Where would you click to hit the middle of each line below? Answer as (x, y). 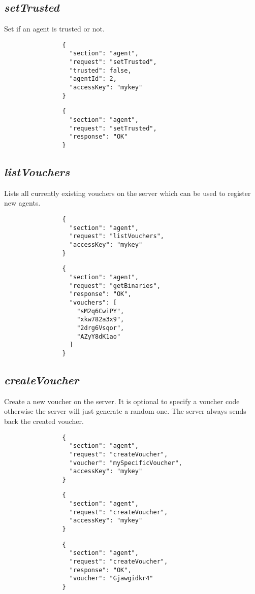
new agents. (22, 203)
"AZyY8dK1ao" (99, 336)
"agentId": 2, (93, 79)
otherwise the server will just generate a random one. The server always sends (125, 411)
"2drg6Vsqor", (101, 328)
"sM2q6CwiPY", (101, 311)
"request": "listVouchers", (117, 236)
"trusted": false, (100, 70)
